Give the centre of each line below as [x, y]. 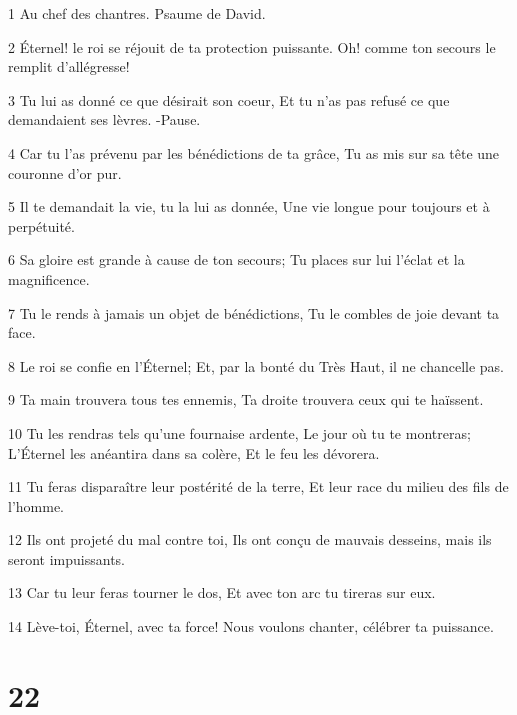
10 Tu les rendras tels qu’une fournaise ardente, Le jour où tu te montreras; [239, 432]
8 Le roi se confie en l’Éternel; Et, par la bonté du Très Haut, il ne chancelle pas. [256, 365]
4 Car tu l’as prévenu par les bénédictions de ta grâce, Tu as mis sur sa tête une [254, 152]
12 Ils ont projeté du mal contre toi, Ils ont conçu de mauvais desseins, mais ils [250, 539]
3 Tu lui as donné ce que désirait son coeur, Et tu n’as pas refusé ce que [229, 99]
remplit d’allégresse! [69, 66]
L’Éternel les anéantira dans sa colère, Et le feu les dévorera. [194, 452]
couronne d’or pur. [65, 172]
